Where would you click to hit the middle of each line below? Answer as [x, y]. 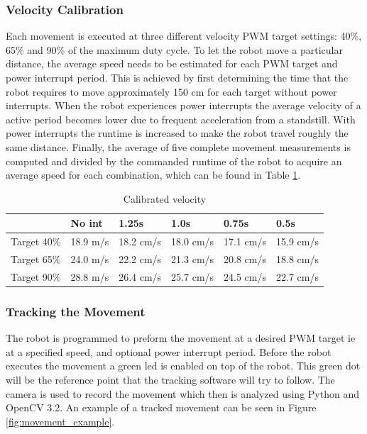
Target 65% [36, 259]
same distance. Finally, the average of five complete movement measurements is [178, 146]
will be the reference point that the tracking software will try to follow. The [170, 379]
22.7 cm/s [297, 276]
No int [87, 223]
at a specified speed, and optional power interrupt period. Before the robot [169, 351]
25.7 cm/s [193, 276]
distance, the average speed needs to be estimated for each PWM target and [172, 63]
